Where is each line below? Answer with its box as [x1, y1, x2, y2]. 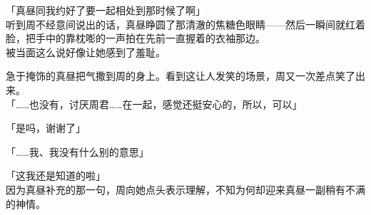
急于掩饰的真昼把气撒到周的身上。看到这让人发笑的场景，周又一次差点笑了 [6, 68, 355, 83]
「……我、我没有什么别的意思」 [6, 144, 149, 159]
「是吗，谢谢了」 [6, 120, 86, 135]
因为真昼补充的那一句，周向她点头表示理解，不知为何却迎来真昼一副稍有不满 [6, 182, 365, 196]
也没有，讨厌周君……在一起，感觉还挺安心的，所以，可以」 [29, 96, 303, 111]
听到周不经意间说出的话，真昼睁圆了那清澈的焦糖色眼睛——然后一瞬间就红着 [6, 16, 365, 31]
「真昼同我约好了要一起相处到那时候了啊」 [6, 3, 205, 17]
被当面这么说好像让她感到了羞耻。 [6, 44, 166, 59]
